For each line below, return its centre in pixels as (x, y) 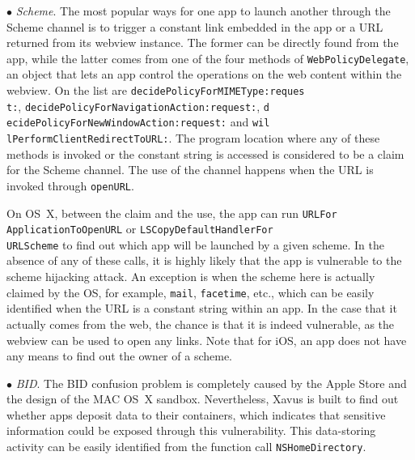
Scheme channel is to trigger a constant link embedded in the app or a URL (195, 26)
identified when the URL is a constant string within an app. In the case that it (202, 308)
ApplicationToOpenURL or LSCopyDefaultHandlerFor (140, 229)
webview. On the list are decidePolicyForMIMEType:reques (156, 90)
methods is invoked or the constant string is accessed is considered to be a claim (205, 153)
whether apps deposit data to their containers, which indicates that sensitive (196, 414)
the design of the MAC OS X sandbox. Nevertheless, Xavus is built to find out (203, 399)
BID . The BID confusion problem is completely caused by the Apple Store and (211, 383)
